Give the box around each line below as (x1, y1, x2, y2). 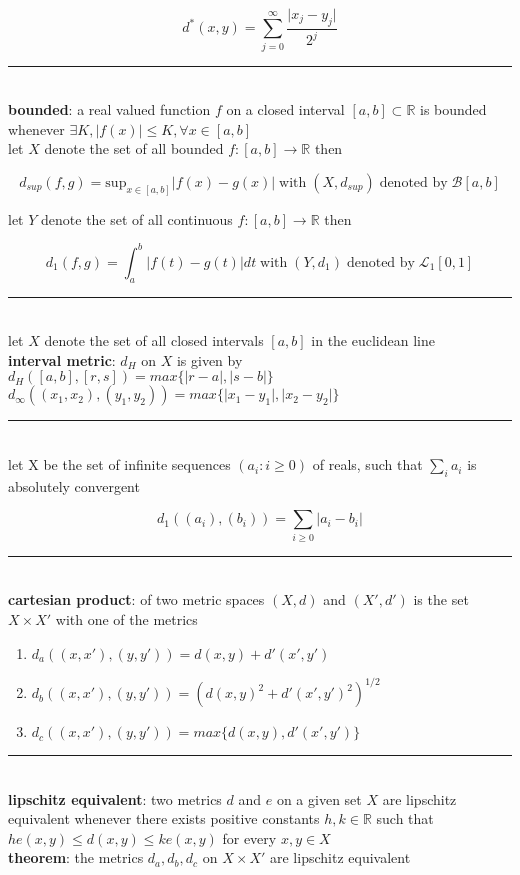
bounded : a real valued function (8, 99, 211, 120)
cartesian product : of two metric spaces (8, 589, 265, 610)
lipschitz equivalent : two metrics (8, 788, 222, 809)
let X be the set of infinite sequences (8, 454, 231, 475)
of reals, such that (312, 454, 423, 475)
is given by (176, 349, 243, 370)
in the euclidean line (311, 330, 435, 351)
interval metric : (8, 349, 116, 370)
